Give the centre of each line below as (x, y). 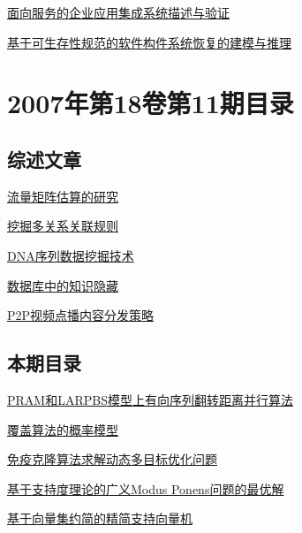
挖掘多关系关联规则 (63, 226)
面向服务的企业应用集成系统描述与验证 (118, 12)
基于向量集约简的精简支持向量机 (100, 518)
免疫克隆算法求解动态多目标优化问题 (112, 459)
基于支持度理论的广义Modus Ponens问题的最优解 (146, 488)
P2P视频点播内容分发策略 (81, 315)
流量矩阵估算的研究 (63, 196)
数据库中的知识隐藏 (63, 285)
